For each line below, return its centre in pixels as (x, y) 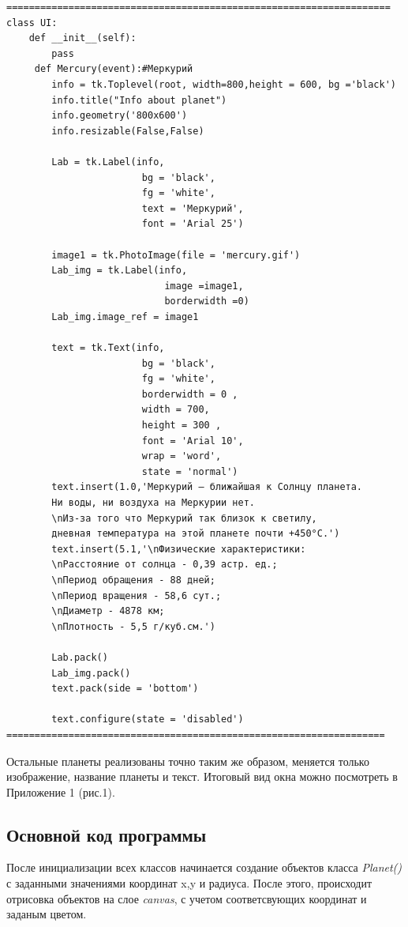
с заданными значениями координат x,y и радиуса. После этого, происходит (189, 883)
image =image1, (204, 286)
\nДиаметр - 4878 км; (108, 611)
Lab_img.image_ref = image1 (125, 317)
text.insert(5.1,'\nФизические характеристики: (179, 549)
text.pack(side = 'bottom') (125, 689)
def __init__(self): (82, 38)
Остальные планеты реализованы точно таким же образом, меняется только (188, 761)
